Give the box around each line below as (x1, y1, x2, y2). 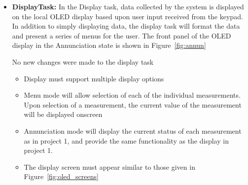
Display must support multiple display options (24, 73, 164, 83)
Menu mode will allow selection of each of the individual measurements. (24, 90, 241, 100)
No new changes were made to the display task (12, 56, 154, 67)
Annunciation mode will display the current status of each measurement (24, 125, 242, 136)
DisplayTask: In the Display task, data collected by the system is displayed (12, 1, 244, 11)
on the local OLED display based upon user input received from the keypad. (12, 11, 243, 21)
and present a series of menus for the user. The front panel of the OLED (12, 30, 231, 40)
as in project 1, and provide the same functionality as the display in (24, 135, 229, 146)
